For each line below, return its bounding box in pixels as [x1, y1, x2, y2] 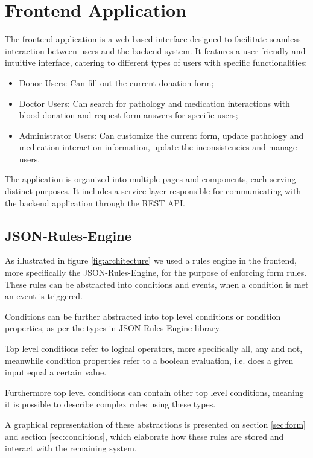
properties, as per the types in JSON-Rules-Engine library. [5, 322, 221, 334]
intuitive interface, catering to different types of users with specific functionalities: [5, 56, 308, 69]
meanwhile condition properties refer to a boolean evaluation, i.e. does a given [5, 354, 294, 366]
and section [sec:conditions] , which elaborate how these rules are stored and [5, 430, 284, 442]
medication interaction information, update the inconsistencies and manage [19, 141, 297, 153]
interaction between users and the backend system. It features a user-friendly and [5, 44, 306, 57]
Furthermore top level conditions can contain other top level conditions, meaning [5, 386, 304, 398]
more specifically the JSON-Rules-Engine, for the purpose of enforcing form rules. [5, 266, 307, 279]
